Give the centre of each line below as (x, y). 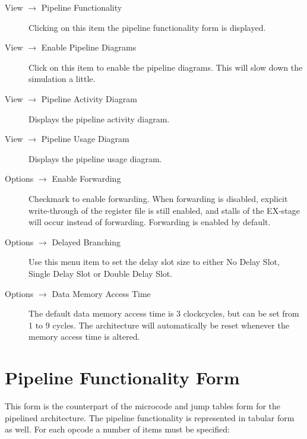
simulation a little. (62, 79)
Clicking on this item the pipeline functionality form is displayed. (147, 27)
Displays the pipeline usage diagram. (95, 158)
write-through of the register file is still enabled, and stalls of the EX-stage (164, 210)
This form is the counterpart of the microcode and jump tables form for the (143, 406)
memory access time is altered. (84, 337)
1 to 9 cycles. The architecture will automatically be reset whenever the (159, 325)
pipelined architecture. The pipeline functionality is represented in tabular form (150, 417)
